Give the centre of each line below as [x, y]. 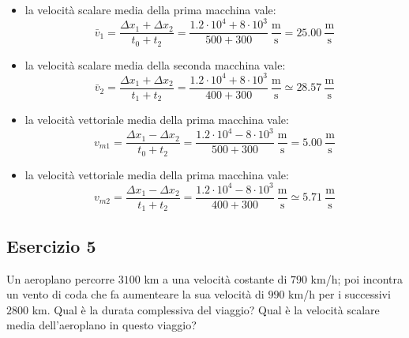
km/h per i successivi [340, 294]
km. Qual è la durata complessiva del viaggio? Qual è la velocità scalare [206, 309]
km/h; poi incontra [356, 278]
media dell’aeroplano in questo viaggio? [101, 325]
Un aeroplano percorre [61, 278]
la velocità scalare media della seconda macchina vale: [155, 64]
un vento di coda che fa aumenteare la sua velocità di [135, 294]
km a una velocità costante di [216, 278]
